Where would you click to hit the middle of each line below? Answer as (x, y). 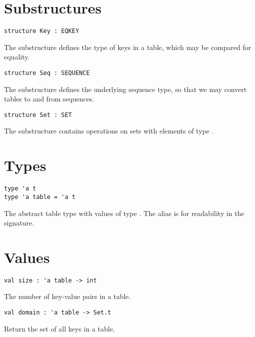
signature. (19, 223)
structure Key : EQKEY (42, 31)
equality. (17, 57)
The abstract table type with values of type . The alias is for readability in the (124, 213)
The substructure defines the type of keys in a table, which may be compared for (128, 47)
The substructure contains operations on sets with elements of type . (109, 131)
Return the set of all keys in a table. (60, 328)
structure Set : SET (38, 115)
